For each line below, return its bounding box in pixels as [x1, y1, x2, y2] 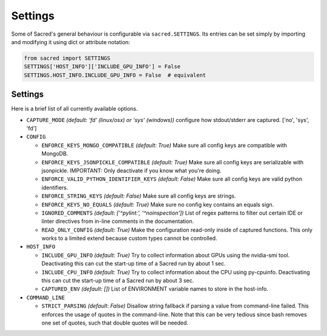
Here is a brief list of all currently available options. [11, 105, 138, 112]
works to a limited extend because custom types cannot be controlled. [41, 234, 217, 242]
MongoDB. [41, 150, 68, 157]
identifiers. [41, 184, 68, 191]
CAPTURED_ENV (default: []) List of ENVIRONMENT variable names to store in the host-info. [41, 285, 269, 292]
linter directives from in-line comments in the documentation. [41, 218, 194, 225]
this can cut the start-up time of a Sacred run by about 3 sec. [41, 277, 194, 284]
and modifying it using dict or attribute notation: [11, 38, 130, 45]
